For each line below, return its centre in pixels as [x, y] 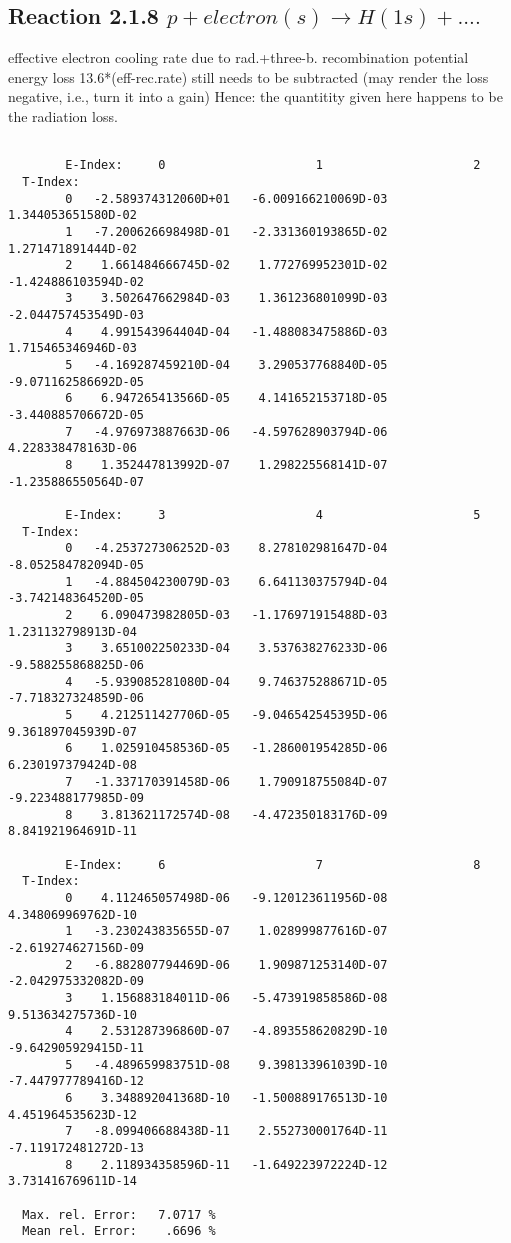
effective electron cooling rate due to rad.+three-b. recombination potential [238, 57]
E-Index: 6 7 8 [273, 864]
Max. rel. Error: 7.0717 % [119, 1214]
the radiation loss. [63, 115]
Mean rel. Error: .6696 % [119, 1231]
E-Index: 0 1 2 [273, 165]
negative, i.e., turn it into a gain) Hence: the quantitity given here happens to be [255, 96]
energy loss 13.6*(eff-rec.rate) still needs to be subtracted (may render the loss [248, 76]
